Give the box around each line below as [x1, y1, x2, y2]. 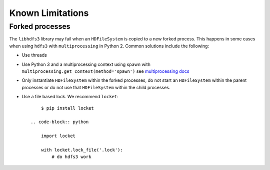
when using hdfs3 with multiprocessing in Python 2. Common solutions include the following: [9, 43, 209, 49]
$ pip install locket [40, 105, 94, 111]
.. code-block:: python [30, 119, 89, 125]
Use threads [21, 52, 47, 58]
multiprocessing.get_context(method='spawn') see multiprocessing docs [21, 68, 189, 74]
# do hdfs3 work [51, 154, 91, 160]
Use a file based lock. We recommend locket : [21, 94, 118, 100]
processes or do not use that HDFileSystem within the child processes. [21, 84, 170, 90]
